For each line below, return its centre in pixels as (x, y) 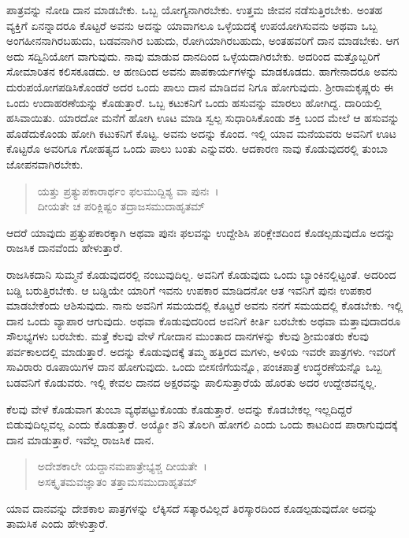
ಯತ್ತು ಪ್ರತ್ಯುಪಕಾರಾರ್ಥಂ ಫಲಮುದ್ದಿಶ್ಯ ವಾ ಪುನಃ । (128, 190)
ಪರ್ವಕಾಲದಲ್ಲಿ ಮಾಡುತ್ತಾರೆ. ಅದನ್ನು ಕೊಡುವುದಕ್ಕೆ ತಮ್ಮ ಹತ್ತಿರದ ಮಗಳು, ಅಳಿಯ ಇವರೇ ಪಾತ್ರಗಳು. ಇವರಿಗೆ (201, 351)
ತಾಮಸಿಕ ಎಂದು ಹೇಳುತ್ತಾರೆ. (58, 523)
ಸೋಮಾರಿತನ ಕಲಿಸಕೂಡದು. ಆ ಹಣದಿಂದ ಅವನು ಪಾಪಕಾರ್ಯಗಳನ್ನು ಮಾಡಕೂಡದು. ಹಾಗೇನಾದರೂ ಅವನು (202, 71)
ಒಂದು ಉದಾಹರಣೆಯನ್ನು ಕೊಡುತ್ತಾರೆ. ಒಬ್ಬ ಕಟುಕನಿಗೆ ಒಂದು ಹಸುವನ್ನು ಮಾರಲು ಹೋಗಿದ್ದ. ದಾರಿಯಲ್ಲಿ (194, 102)
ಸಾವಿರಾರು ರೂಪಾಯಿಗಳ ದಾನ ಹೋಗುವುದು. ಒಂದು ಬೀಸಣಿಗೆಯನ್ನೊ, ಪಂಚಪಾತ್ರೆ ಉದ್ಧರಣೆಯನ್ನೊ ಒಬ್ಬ (194, 367)
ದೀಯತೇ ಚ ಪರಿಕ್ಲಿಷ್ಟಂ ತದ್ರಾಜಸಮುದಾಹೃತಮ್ (121, 206)
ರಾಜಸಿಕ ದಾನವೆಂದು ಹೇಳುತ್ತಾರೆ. (65, 248)
